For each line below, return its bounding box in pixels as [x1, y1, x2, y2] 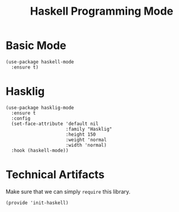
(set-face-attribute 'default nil [11, 120, 99, 126]
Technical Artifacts [5, 168, 105, 181]
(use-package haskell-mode [5, 59, 74, 65]
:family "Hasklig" [65, 126, 113, 132]
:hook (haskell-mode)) [11, 147, 69, 153]
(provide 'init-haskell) [5, 200, 69, 206]
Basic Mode [5, 38, 66, 53]
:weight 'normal [65, 136, 107, 143]
